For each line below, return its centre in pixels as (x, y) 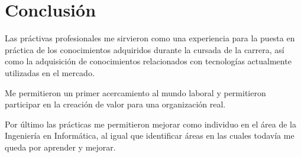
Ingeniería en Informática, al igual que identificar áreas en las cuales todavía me (150, 135)
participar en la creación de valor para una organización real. (115, 104)
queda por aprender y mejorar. (60, 147)
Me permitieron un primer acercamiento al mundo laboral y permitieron (135, 92)
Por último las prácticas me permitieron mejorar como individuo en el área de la (150, 124)
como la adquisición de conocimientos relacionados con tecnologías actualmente (148, 61)
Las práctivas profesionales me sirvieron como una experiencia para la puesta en (150, 38)
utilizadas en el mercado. (50, 72)
